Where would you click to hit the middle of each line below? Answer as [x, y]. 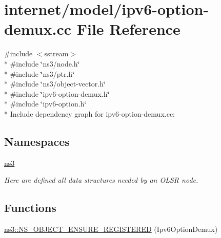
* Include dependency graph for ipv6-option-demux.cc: [90, 113]
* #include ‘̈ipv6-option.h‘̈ [45, 104]
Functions [30, 208]
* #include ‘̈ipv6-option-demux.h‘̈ [57, 93]
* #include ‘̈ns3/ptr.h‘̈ [39, 73]
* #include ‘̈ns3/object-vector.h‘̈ [55, 84]
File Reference [128, 29]
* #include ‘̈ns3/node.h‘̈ [42, 63]
